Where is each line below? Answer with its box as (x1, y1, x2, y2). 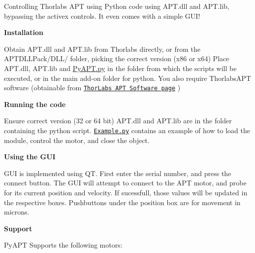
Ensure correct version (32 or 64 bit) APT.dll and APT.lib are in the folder (4, 115, 232, 126)
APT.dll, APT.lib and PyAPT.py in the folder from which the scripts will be (4, 63, 237, 73)
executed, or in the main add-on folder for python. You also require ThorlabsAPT (4, 72, 251, 83)
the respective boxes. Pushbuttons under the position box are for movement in (4, 197, 241, 207)
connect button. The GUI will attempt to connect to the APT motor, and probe (4, 178, 247, 188)
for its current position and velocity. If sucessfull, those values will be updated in (4, 187, 248, 198)
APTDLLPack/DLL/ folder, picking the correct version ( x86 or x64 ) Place (4, 53, 229, 64)
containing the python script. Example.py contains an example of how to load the (4, 125, 250, 135)
